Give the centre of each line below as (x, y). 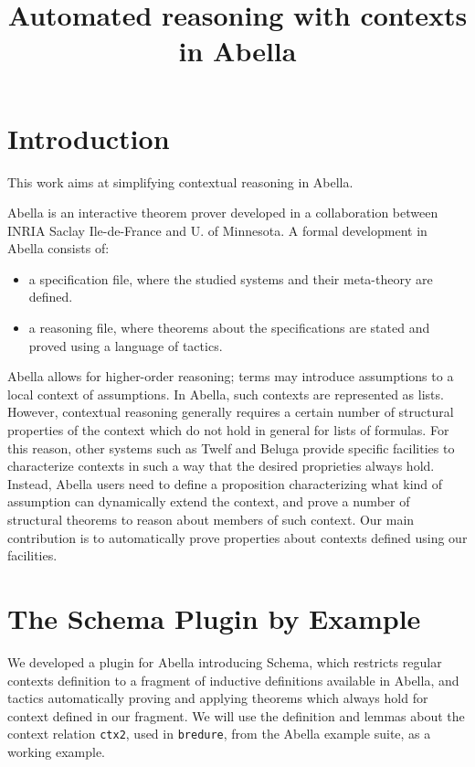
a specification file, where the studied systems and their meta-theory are (231, 278)
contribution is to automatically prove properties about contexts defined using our (237, 537)
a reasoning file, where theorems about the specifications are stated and (229, 328)
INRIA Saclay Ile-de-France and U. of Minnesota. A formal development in (217, 230)
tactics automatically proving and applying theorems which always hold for (218, 698)
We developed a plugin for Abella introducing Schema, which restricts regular (225, 661)
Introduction (89, 138)
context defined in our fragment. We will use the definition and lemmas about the (236, 715)
